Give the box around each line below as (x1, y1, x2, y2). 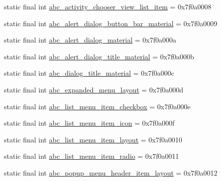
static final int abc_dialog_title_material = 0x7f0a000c (4, 68, 174, 78)
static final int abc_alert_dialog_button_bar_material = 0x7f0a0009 (4, 18, 218, 28)
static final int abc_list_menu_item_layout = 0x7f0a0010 (4, 134, 182, 144)
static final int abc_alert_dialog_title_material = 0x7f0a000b (4, 51, 194, 61)
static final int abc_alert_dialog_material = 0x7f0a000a (4, 35, 176, 45)
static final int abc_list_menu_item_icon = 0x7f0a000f (4, 118, 175, 128)
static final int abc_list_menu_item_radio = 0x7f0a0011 (4, 151, 179, 161)
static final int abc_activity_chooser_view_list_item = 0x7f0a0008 (4, 1, 212, 11)
